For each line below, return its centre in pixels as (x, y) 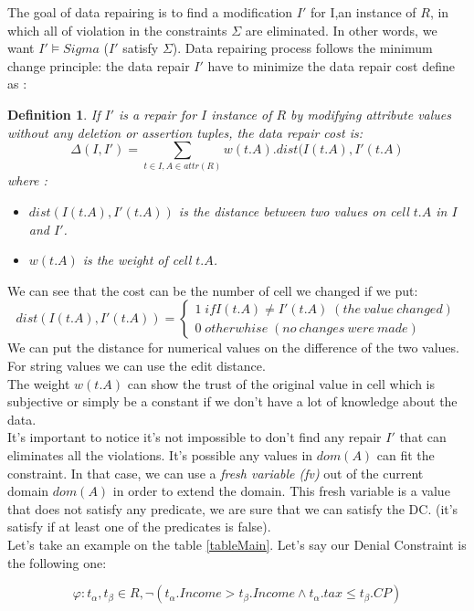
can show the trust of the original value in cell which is (281, 383)
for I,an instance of (363, 12)
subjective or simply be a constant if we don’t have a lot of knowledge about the (232, 401)
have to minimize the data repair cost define (331, 65)
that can (423, 437)
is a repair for (158, 114)
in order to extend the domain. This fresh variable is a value (281, 491)
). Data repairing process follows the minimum (302, 48)
